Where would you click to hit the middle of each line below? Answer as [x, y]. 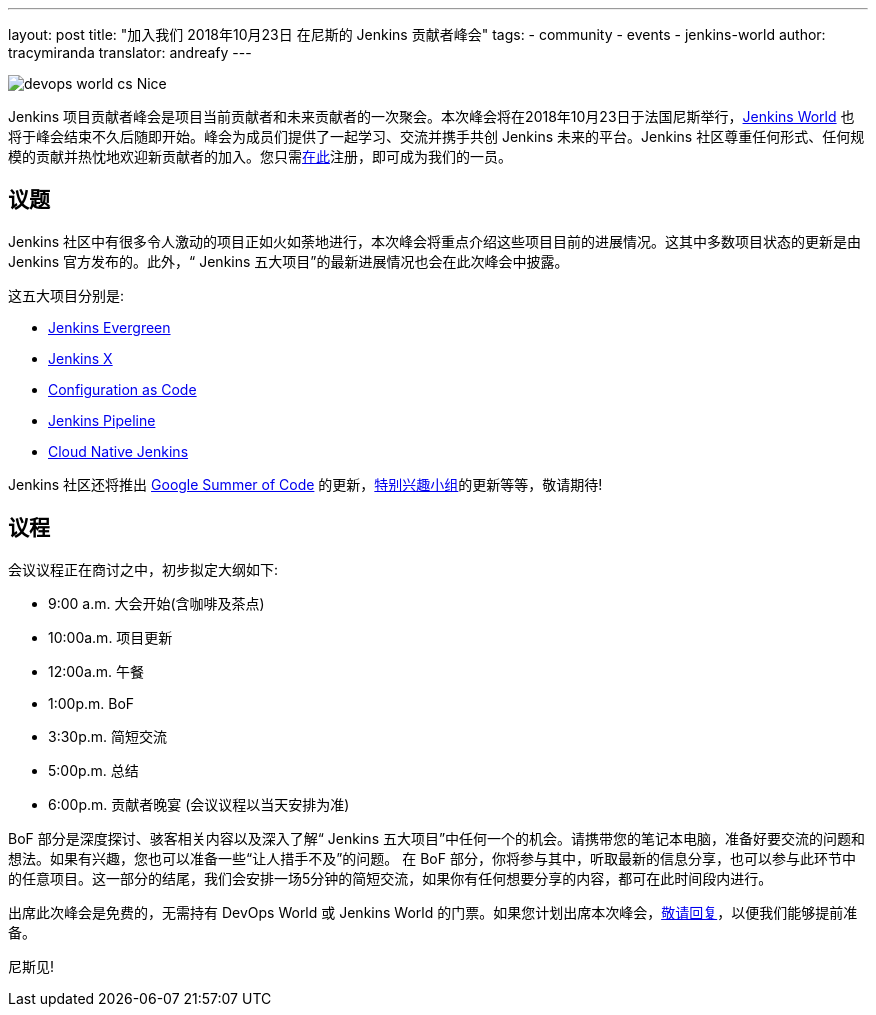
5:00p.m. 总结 [93, 770]
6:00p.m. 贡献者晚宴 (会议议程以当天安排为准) [199, 804]
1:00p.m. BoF [91, 703]
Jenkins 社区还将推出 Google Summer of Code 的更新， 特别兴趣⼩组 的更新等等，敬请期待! [305, 484]
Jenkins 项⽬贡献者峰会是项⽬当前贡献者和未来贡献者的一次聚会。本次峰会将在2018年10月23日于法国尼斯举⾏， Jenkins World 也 [431, 116]
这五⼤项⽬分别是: [66, 295]
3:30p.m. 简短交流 [107, 736]
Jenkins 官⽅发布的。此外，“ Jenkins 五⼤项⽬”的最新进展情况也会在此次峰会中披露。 [288, 261]
